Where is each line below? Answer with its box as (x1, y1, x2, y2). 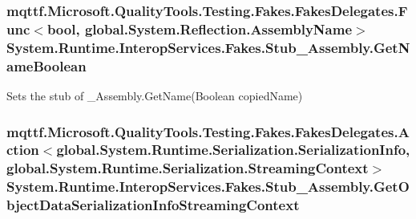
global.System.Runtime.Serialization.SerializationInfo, (56, 140, 410, 160)
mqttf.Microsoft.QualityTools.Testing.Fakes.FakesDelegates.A (6, 121, 410, 141)
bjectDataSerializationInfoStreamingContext (6, 195, 300, 215)
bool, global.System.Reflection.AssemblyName (46, 18, 353, 39)
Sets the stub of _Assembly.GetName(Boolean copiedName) (6, 87, 303, 103)
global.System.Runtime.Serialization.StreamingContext (6, 158, 369, 178)
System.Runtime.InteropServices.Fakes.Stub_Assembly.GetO (6, 176, 410, 197)
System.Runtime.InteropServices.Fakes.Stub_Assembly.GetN (6, 37, 410, 57)
